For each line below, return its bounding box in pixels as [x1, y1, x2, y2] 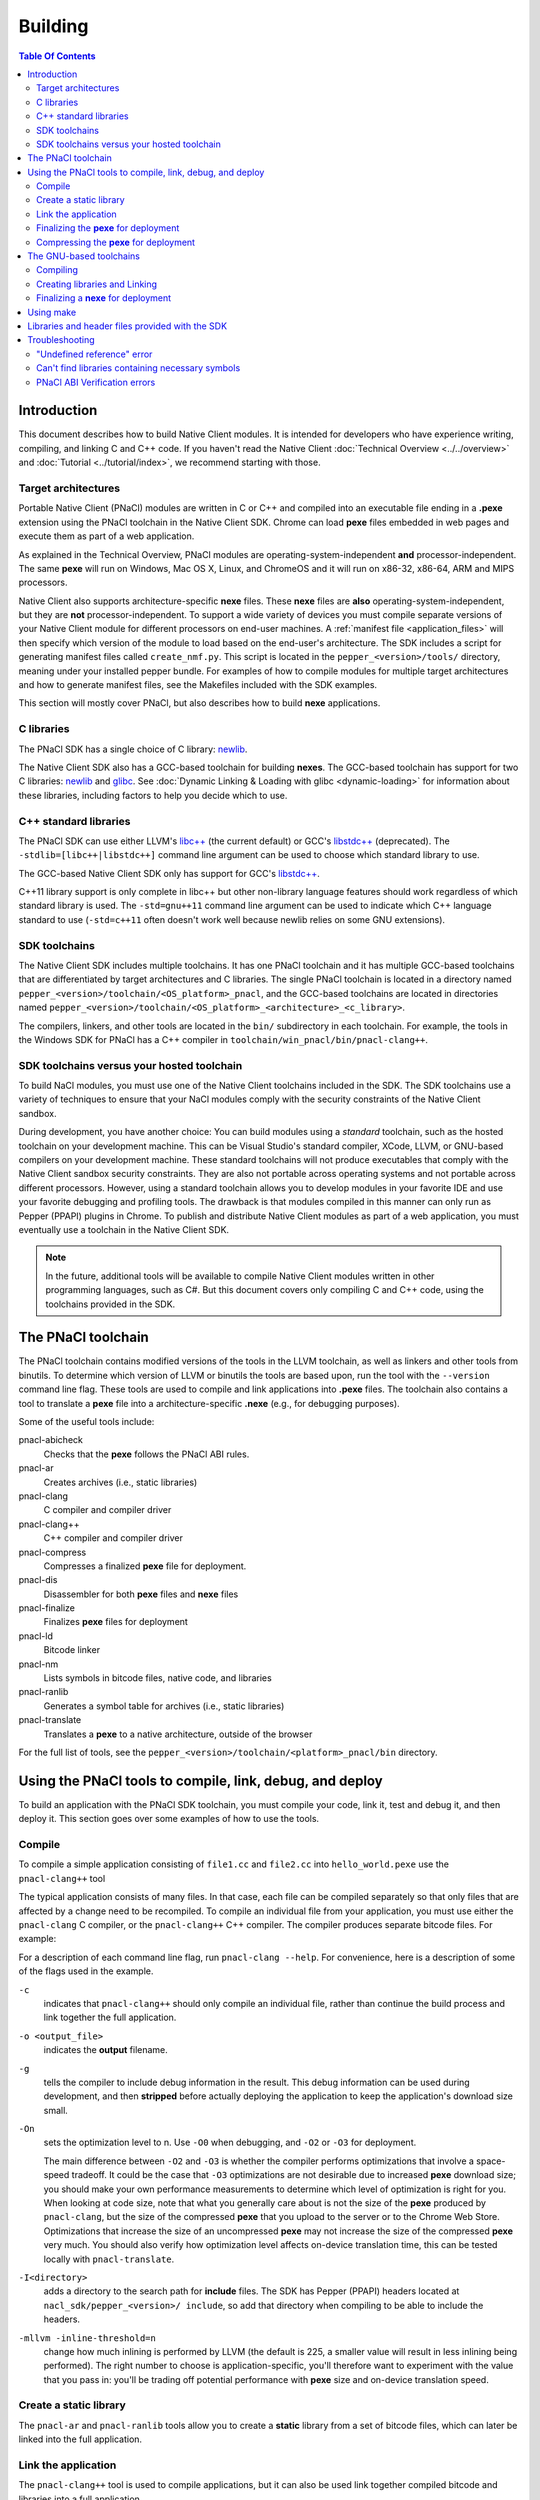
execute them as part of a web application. [18, 530, 195, 542]
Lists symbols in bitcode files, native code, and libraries [43, 1672, 272, 1684]
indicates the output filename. [43, 2044, 169, 2056]
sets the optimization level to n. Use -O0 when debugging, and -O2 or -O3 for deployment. [43, 2136, 417, 2149]
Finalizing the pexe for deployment [36, 222, 180, 234]
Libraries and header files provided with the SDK [27, 320, 228, 332]
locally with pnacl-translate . [43, 2253, 175, 2265]
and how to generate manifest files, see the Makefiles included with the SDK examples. [18, 679, 378, 691]
